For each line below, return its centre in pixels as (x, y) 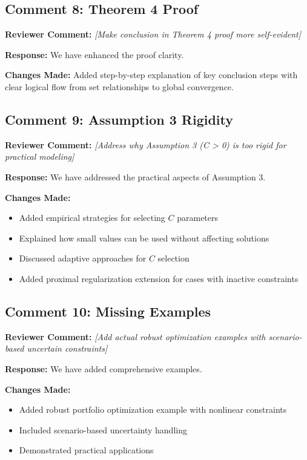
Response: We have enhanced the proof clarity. (94, 54)
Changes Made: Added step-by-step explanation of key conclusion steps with (151, 75)
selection (173, 258)
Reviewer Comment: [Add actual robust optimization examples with (135, 336)
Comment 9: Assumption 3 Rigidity (119, 119)
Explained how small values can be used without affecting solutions (144, 238)
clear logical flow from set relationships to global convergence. (119, 86)
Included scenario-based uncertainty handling (103, 429)
